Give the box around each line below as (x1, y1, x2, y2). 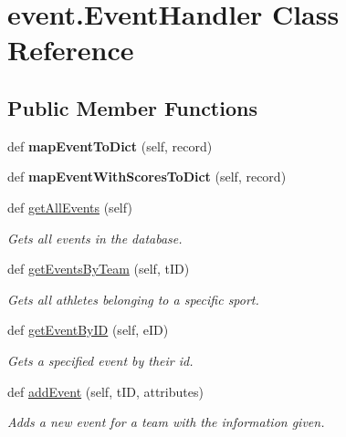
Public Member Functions (7, 93, 257, 121)
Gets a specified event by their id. (7, 350, 194, 369)
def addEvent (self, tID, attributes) (7, 381, 204, 401)
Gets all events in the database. (7, 228, 183, 247)
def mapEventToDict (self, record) (7, 136, 213, 155)
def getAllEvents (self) (7, 197, 132, 216)
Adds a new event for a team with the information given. (7, 412, 325, 432)
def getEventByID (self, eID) (7, 320, 169, 339)
